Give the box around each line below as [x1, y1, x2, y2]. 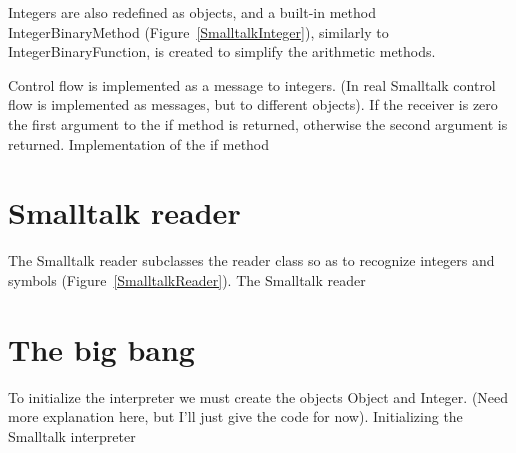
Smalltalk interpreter [8, 425, 136, 446]
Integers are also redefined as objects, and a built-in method [8, 2, 376, 22]
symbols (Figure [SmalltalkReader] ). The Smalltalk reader [8, 269, 366, 290]
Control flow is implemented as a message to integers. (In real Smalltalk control [8, 74, 496, 95]
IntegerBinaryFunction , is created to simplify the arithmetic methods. [8, 41, 436, 62]
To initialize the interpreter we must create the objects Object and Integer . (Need [8, 386, 509, 407]
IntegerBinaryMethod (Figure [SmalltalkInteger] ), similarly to [8, 21, 389, 42]
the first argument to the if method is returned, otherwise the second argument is [8, 113, 508, 134]
